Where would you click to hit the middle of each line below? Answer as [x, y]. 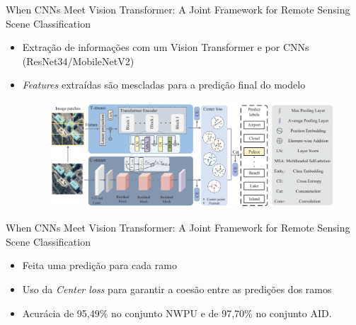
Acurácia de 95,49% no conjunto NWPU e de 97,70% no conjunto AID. [177, 313]
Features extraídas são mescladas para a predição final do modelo [164, 85]
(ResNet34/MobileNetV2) [78, 61]
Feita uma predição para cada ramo [99, 265]
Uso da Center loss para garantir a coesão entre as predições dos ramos [177, 289]
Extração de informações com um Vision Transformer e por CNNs [166, 47]
